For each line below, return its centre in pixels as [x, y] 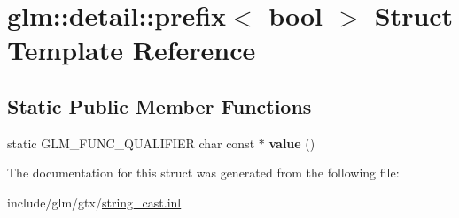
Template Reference [132, 50]
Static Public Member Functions [159, 105]
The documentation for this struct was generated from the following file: [203, 173]
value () [292, 143]
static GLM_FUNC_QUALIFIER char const [131, 143]
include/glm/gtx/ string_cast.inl [94, 202]
